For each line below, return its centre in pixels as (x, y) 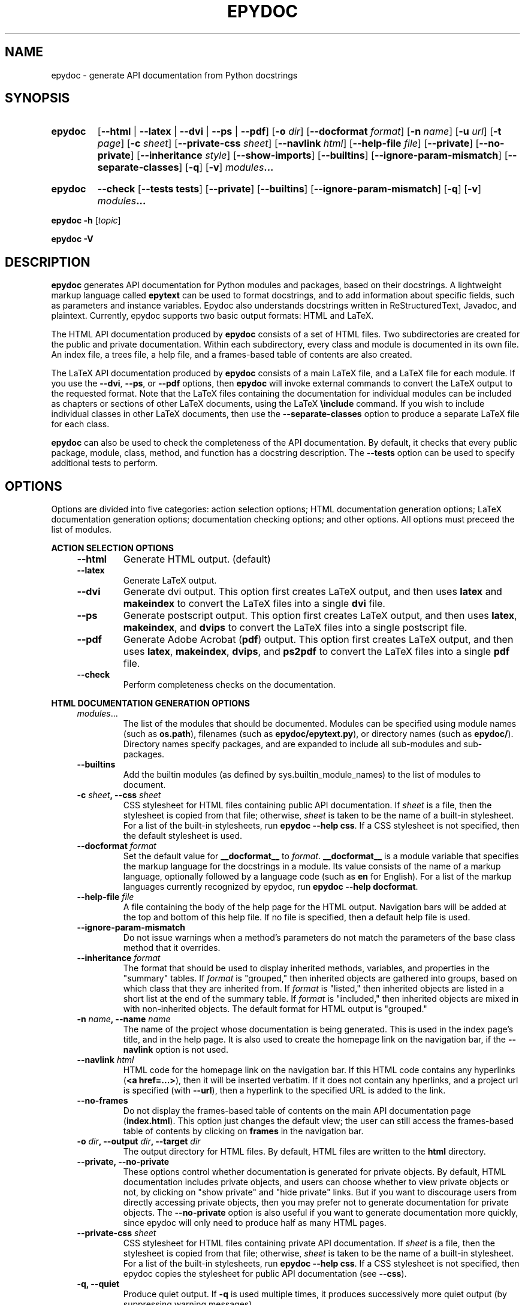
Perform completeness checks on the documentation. (229, 685)
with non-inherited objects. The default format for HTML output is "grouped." (275, 1009)
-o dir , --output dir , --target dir (139, 1141)
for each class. (80, 424)
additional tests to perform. (105, 463)
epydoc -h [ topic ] (86, 220)
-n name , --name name (124, 1019)
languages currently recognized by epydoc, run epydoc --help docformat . (271, 887)
